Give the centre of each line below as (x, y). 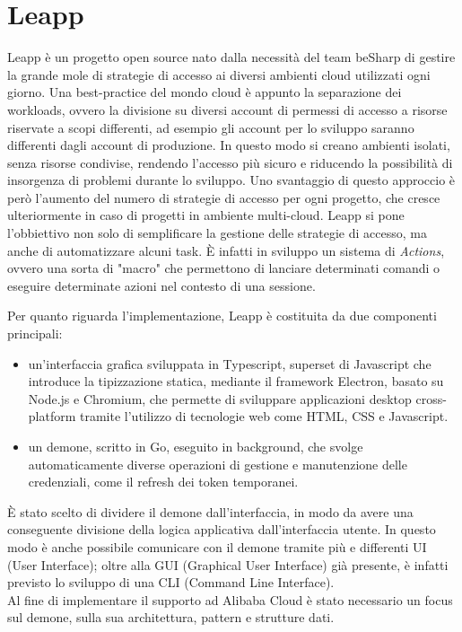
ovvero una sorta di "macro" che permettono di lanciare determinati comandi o (224, 268)
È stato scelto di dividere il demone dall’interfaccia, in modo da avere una (210, 511)
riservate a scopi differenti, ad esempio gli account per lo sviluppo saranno (211, 127)
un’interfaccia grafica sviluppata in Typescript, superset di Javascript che (230, 363)
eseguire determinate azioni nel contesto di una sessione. (161, 285)
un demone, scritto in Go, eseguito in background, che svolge (196, 446)
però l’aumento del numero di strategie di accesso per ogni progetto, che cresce (224, 197)
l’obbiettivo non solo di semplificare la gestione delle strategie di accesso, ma (217, 233)
